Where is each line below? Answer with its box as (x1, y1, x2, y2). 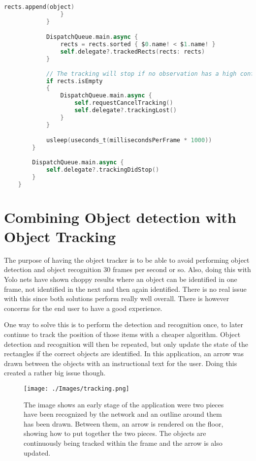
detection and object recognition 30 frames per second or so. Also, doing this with (4, 264, 251, 275)
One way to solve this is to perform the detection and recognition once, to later (4, 319, 244, 330)
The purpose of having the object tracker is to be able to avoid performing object (4, 254, 250, 265)
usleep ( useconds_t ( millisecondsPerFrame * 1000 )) (46, 137, 212, 144)
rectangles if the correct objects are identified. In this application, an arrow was (4, 348, 244, 359)
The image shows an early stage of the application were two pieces (24, 399, 224, 409)
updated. (24, 447, 51, 458)
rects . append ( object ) (4, 3, 75, 10)
